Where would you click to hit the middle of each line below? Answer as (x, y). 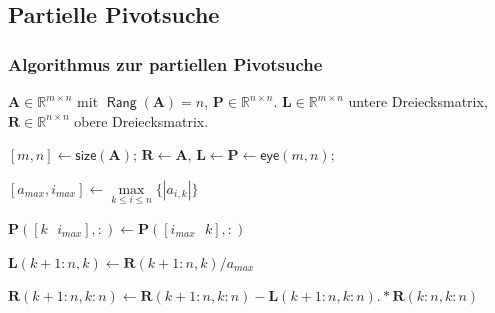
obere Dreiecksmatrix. (141, 120)
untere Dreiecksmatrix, (418, 101)
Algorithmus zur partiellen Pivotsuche (165, 63)
